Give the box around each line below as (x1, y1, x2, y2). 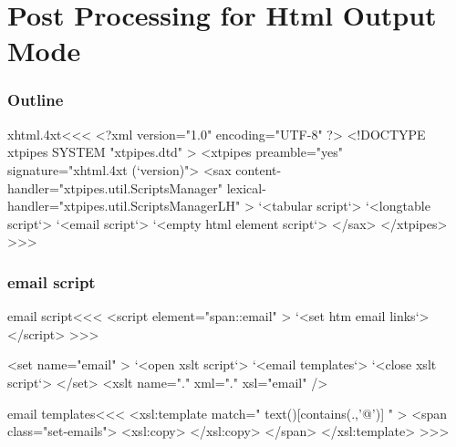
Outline (7, 88, 64, 111)
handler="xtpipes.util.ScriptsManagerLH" (7, 196, 241, 215)
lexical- (226, 178, 266, 197)
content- (235, 160, 282, 179)
